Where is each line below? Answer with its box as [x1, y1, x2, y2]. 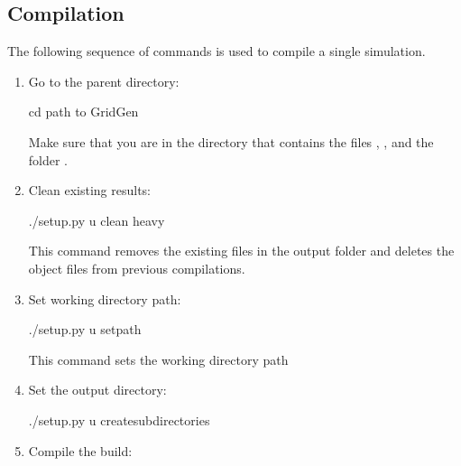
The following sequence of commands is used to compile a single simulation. [7, 42, 426, 61]
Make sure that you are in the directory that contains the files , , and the [28, 132, 434, 151]
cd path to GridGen [28, 102, 139, 121]
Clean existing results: [28, 181, 152, 200]
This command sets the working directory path [28, 349, 289, 368]
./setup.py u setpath [28, 320, 142, 339]
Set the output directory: [28, 380, 167, 399]
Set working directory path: [28, 289, 181, 308]
